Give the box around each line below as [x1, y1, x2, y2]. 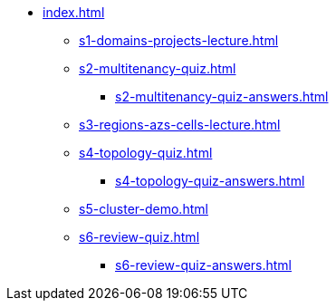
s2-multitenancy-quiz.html [79, 61, 236, 76]
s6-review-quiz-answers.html [115, 257, 293, 273]
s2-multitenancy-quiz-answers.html [115, 89, 329, 104]
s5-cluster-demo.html [79, 201, 208, 217]
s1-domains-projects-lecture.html [79, 33, 279, 48]
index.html [43, 5, 105, 20]
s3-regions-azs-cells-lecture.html [79, 117, 281, 132]
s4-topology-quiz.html [79, 145, 213, 160]
